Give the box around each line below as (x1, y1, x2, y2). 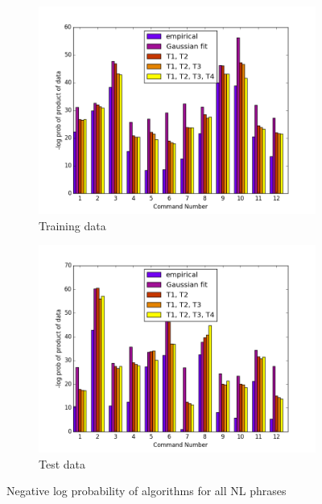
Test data (39, 455, 86, 472)
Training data (39, 217, 106, 233)
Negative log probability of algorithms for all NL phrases (6, 482, 287, 499)
